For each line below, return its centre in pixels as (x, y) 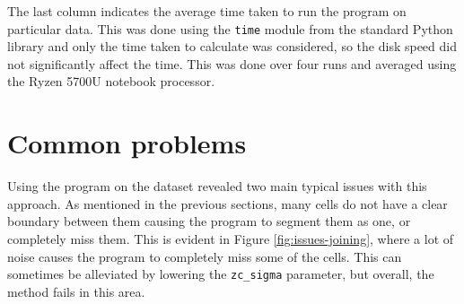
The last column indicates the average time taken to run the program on (207, 11)
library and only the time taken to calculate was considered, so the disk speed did (232, 46)
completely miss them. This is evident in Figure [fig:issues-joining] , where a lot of (231, 238)
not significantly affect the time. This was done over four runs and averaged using (232, 63)
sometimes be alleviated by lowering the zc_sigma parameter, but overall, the (221, 274)
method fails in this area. (76, 291)
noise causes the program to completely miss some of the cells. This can (205, 256)
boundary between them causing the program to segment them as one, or (209, 221)
